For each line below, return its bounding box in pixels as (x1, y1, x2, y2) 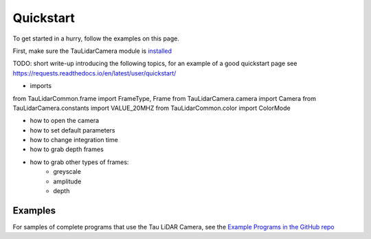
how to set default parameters (30, 126, 116, 134)
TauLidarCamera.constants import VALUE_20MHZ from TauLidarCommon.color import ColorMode (12, 104, 291, 112)
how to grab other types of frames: (30, 158, 129, 166)
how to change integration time (30, 136, 118, 144)
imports (30, 82, 52, 90)
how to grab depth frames (30, 145, 104, 154)
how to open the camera (30, 117, 100, 125)
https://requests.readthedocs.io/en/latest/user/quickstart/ (12, 69, 177, 77)
